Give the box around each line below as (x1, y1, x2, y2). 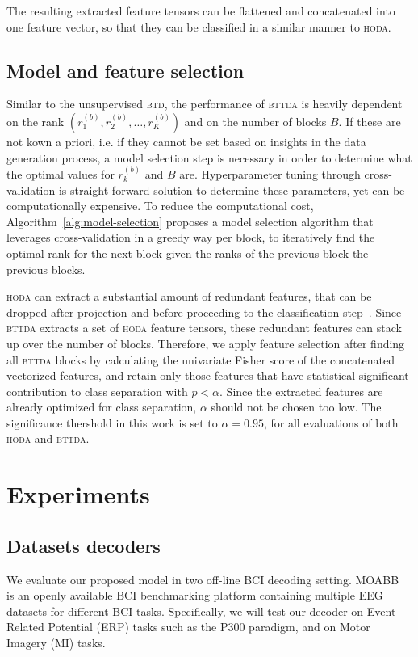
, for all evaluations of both (263, 414, 399, 431)
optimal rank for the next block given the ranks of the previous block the (6, 244, 369, 261)
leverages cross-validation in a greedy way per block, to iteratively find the (6, 229, 375, 246)
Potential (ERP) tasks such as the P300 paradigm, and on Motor (48, 618, 370, 635)
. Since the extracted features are (219, 382, 383, 399)
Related (6, 618, 44, 635)
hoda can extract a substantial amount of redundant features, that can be (6, 288, 372, 305)
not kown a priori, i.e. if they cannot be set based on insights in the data (6, 133, 366, 150)
